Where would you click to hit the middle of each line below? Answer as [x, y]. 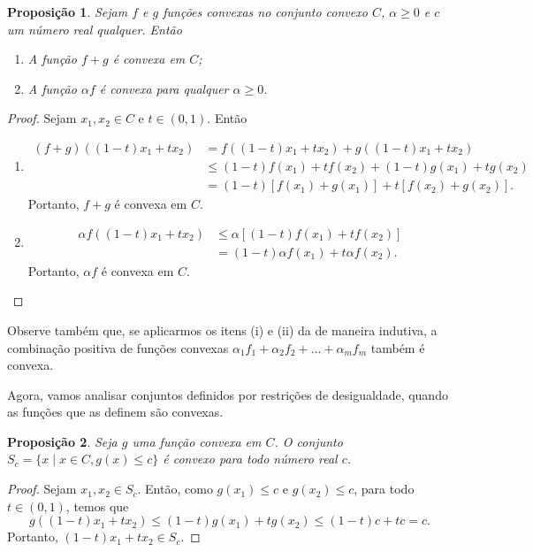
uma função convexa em [197, 441]
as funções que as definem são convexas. [115, 412]
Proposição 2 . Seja [62, 441]
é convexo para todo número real [250, 459]
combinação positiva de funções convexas [118, 347]
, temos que [97, 506]
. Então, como [175, 489]
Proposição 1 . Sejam [68, 11]
